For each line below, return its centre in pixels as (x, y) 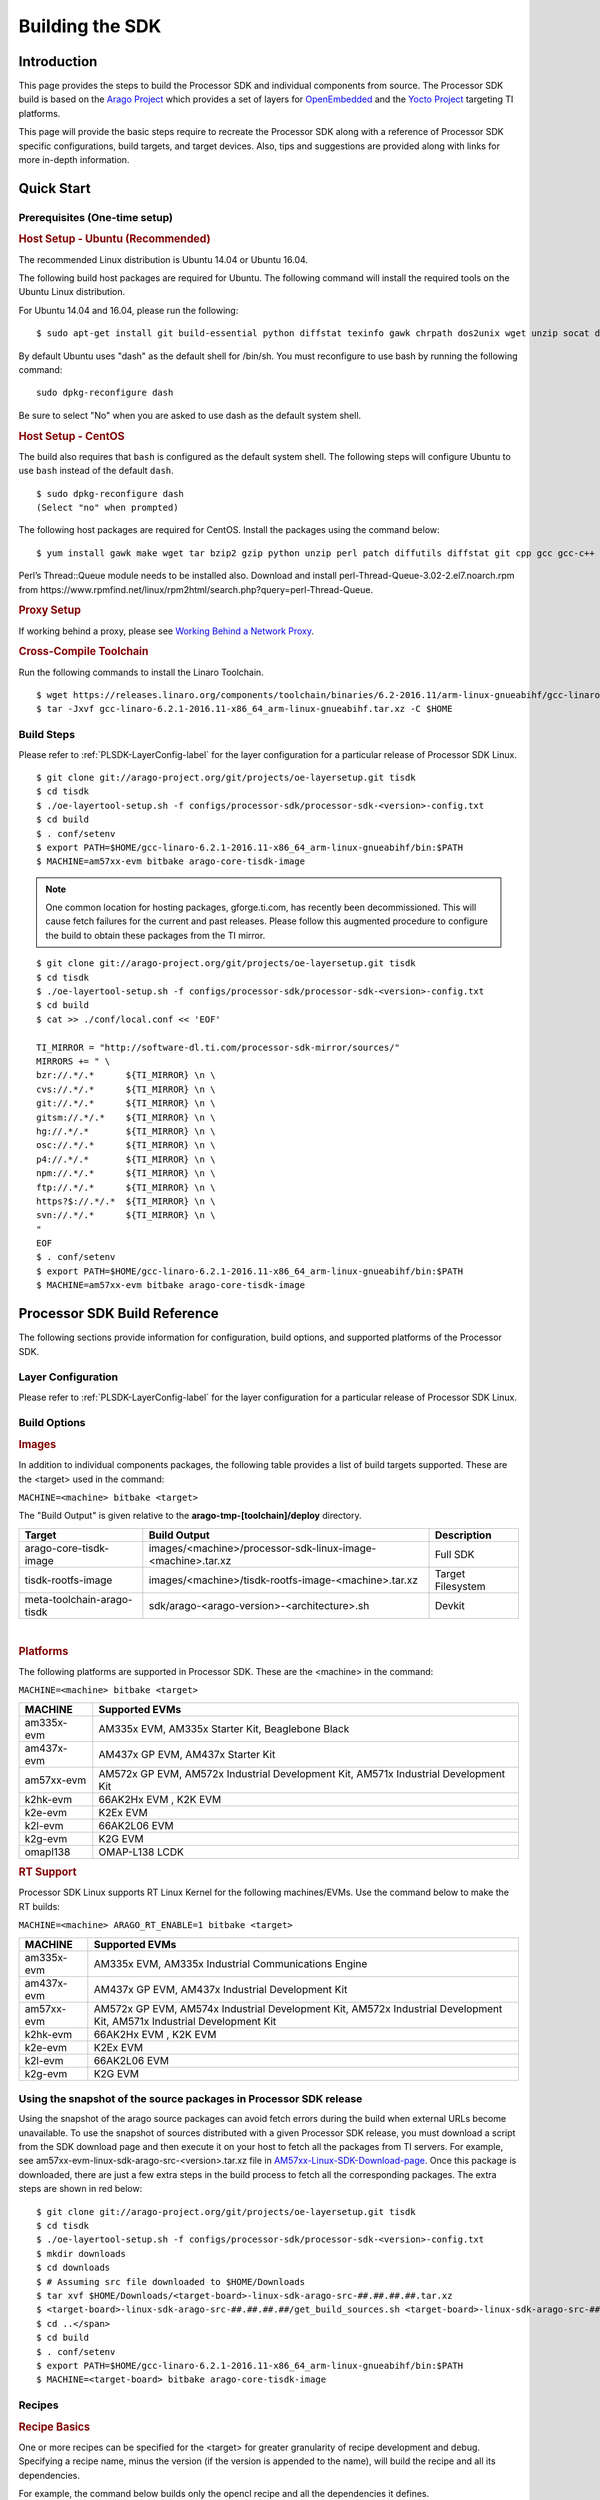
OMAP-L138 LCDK (141, 1852)
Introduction (58, 61)
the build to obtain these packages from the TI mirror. (155, 935)
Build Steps (46, 735)
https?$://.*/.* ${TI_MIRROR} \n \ (126, 1201)
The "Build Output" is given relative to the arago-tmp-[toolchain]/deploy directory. (190, 1516)
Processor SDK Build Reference (118, 1313)
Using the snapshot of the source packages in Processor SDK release (190, 2098)
